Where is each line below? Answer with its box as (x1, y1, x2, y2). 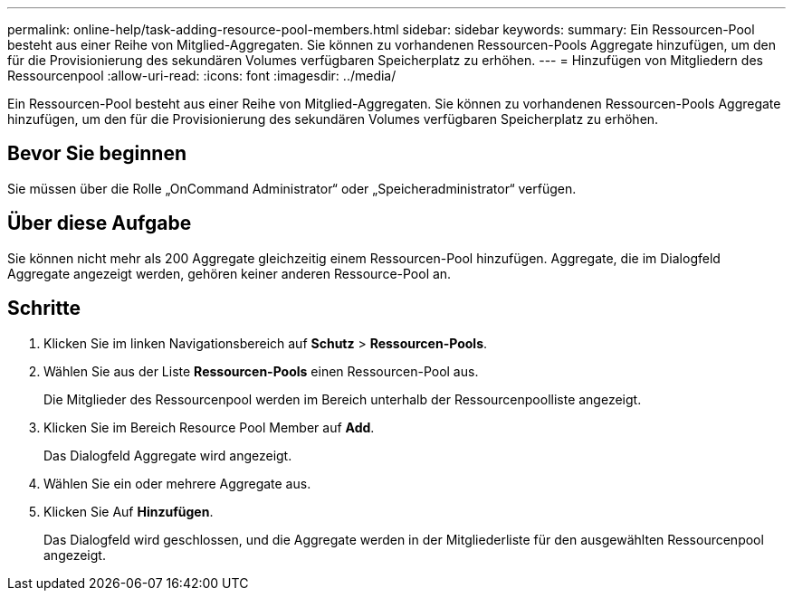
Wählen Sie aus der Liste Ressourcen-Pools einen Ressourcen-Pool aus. (43, 363, 479, 379)
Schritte (7, 297, 81, 320)
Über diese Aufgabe (7, 212, 192, 235)
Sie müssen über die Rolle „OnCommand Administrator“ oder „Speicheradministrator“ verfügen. (7, 180, 577, 196)
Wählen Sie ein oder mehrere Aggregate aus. (43, 475, 311, 491)
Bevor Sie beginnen (7, 142, 187, 166)
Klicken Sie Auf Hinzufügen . (43, 503, 214, 519)
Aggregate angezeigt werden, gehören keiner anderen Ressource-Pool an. (7, 265, 452, 281)
